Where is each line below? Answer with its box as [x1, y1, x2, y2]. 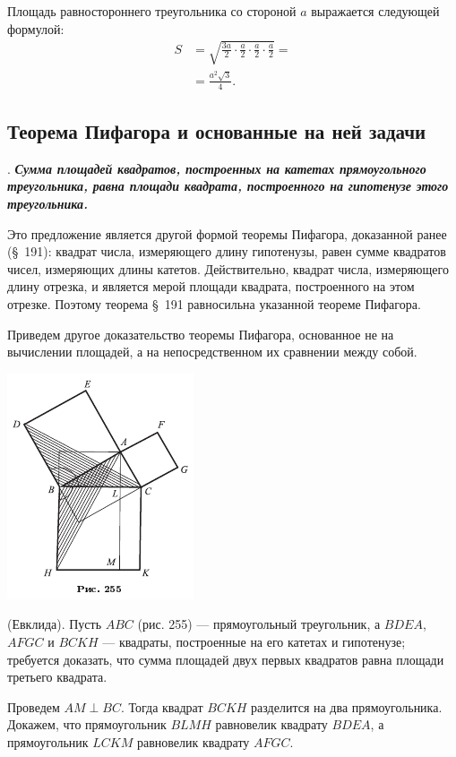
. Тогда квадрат [120, 697, 203, 716]
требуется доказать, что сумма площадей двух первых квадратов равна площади [7, 649, 444, 668]
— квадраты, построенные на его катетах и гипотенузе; [102, 632, 406, 650]
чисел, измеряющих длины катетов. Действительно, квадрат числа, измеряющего [7, 259, 449, 278]
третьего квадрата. [7, 667, 108, 686]
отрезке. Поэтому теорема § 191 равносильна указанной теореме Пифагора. [7, 294, 421, 313]
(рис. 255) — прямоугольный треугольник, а [137, 615, 381, 633]
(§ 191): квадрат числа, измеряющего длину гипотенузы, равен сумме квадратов [7, 242, 446, 261]
